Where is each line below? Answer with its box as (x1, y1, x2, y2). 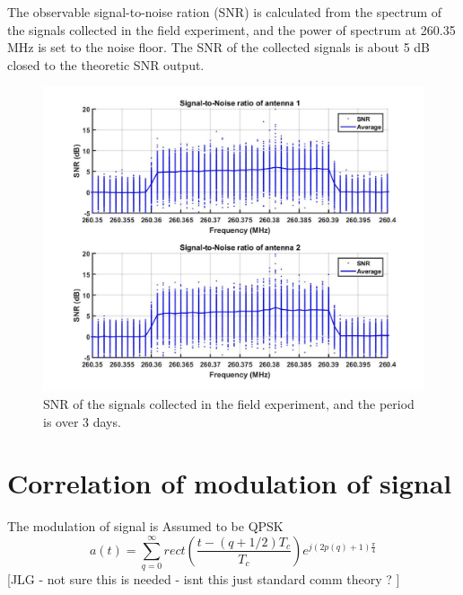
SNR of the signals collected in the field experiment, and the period (43, 395, 415, 413)
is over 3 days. (43, 412, 121, 431)
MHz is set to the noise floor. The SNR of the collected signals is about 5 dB (7, 38, 431, 57)
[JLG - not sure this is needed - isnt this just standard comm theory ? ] (7, 570, 400, 589)
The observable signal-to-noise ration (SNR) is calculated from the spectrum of (7, 3, 442, 21)
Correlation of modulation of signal (7, 465, 452, 502)
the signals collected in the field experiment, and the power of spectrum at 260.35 (7, 20, 456, 39)
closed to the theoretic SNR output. (7, 55, 205, 74)
